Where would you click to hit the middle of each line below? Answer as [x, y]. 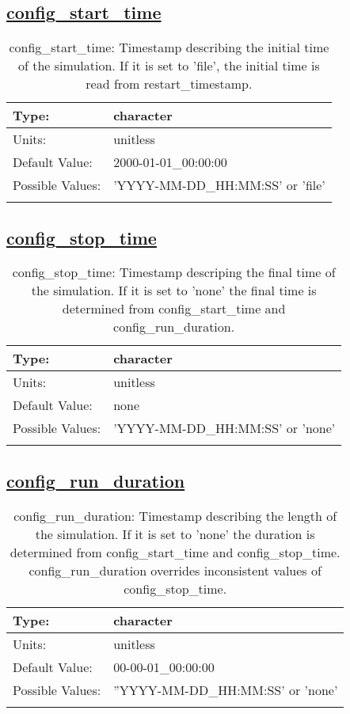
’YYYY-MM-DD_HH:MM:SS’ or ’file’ [219, 185]
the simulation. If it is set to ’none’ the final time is [174, 291]
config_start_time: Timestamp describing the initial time [169, 47]
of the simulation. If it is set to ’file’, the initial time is [169, 66]
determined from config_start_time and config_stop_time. [175, 552]
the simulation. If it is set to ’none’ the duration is [175, 534]
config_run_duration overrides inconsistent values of [175, 570]
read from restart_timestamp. [169, 84]
